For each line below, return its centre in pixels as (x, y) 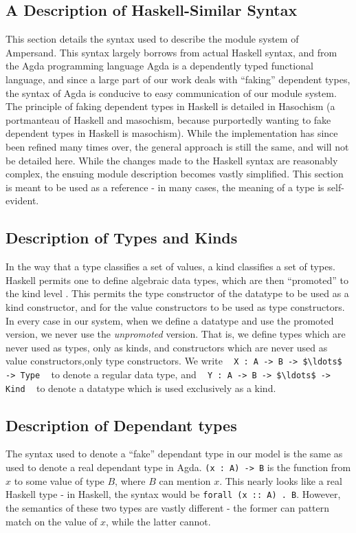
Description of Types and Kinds (122, 238)
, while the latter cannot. (158, 521)
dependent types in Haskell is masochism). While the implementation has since (172, 133)
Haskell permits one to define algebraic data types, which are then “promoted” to (177, 280)
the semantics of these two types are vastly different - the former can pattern (168, 507)
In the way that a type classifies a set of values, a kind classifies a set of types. (170, 266)
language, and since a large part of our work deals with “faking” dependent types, (178, 79)
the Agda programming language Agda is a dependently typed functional (159, 66)
